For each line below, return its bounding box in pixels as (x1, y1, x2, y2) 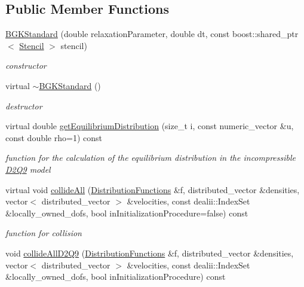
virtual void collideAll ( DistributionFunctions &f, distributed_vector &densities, (5, 183, 300, 196)
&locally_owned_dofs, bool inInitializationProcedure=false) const (5, 206, 248, 219)
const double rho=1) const (5, 131, 102, 143)
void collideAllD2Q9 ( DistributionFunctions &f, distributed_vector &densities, (5, 246, 294, 259)
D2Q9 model (5, 163, 51, 175)
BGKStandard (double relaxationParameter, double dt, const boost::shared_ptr (5, 28, 299, 40)
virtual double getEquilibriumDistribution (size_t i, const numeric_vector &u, (5, 120, 294, 132)
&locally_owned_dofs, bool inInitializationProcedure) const (5, 270, 226, 283)
